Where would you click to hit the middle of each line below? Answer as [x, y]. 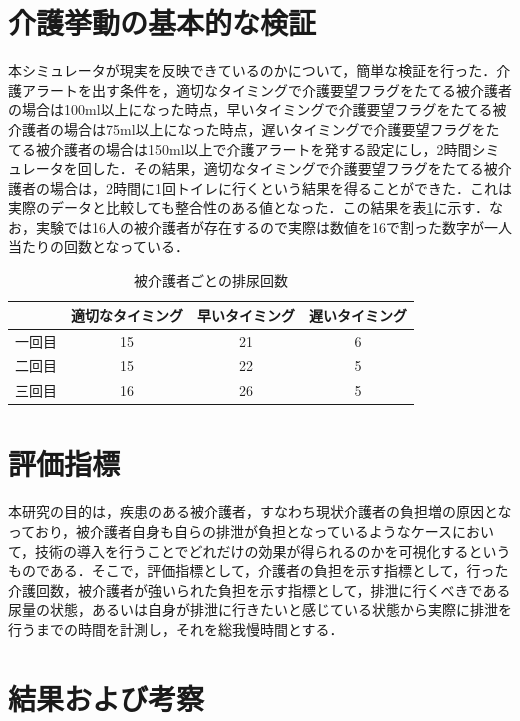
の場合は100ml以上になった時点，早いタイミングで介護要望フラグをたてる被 [257, 109]
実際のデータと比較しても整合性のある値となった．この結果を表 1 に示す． [248, 207]
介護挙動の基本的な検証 [162, 22]
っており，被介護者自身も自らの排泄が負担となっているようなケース [230, 531]
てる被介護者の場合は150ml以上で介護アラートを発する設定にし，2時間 [240, 148]
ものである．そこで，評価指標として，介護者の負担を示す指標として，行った [258, 570]
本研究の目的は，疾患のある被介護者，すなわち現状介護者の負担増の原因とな [260, 511]
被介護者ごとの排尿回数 [211, 280]
